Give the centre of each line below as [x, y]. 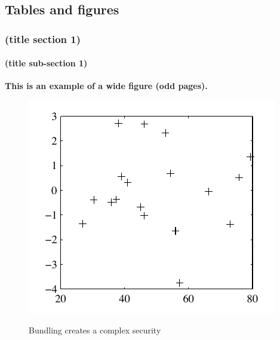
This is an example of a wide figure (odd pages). [106, 86]
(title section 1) [43, 39]
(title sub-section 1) [46, 63]
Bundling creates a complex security [95, 330]
